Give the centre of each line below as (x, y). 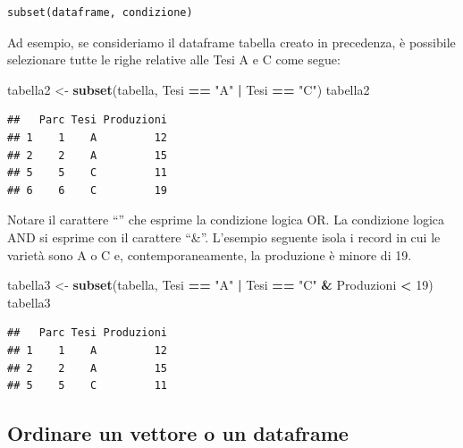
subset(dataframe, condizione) (100, 13)
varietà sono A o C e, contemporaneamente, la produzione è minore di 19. (210, 254)
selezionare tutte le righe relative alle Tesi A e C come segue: (174, 59)
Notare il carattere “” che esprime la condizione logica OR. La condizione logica (226, 220)
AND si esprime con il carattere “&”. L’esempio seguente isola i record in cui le (224, 237)
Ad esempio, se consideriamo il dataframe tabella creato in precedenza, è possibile (231, 42)
